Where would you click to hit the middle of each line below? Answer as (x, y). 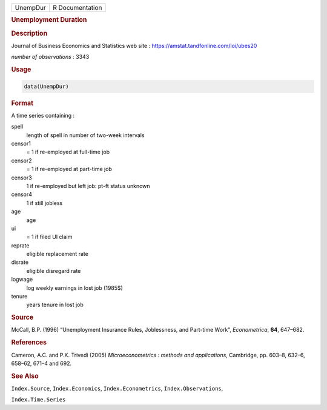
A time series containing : (43, 115)
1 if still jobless (45, 203)
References (29, 343)
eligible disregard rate (54, 271)
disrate (20, 262)
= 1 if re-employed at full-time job (68, 152)
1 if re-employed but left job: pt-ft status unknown (88, 186)
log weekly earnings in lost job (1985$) (75, 287)
